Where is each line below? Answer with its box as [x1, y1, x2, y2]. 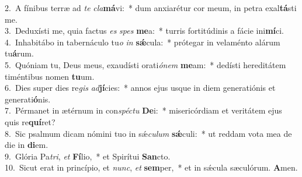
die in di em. [5, 139, 48, 151]
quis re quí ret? [5, 115, 55, 128]
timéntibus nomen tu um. [5, 70, 95, 82]
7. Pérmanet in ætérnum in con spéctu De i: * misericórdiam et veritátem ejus [5, 104, 282, 116]
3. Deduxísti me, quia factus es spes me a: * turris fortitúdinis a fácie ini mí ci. [5, 24, 284, 37]
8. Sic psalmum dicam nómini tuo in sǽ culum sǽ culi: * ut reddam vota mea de [5, 127, 292, 139]
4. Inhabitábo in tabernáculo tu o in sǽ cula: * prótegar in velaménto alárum [5, 36, 280, 48]
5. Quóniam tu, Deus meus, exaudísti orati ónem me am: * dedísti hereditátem [5, 58, 286, 70]
